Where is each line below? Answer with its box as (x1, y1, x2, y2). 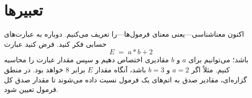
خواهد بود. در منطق (4, 64, 64, 74)
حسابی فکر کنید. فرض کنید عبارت (4, 38, 107, 49)
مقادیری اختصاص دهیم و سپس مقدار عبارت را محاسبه (4, 54, 169, 65)
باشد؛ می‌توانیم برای (188, 54, 249, 65)
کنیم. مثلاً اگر (191, 64, 230, 74)
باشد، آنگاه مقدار (95, 64, 146, 74)
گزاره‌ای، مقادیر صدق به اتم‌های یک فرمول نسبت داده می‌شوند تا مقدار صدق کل (4, 74, 247, 84)
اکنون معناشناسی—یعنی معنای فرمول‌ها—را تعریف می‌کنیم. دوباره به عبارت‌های (4, 29, 244, 39)
